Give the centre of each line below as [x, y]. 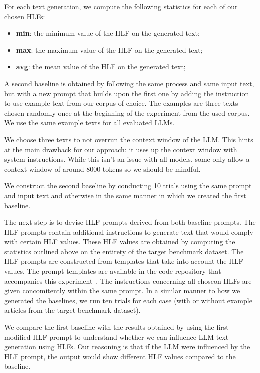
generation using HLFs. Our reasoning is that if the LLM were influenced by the [127, 347]
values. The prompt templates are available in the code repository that [113, 271]
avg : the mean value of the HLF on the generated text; [101, 67]
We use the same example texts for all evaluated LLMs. [89, 123]
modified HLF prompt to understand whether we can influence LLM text [116, 337]
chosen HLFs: [25, 16]
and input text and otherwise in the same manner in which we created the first [125, 195]
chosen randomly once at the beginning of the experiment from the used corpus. [127, 113]
